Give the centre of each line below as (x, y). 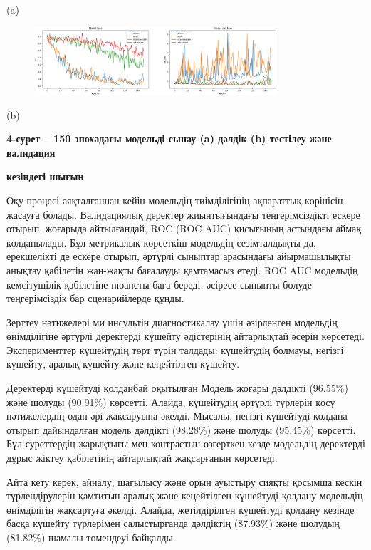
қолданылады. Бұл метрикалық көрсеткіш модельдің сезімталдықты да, (161, 242)
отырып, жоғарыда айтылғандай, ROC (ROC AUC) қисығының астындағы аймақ (184, 228)
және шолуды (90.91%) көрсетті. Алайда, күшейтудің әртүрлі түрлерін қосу (171, 401)
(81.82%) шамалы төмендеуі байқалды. (91, 538)
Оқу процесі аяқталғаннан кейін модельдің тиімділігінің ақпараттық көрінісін (175, 200)
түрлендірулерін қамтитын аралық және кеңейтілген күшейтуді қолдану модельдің (185, 495)
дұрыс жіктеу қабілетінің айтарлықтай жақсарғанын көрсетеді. (142, 458)
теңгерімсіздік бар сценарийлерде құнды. (95, 298)
